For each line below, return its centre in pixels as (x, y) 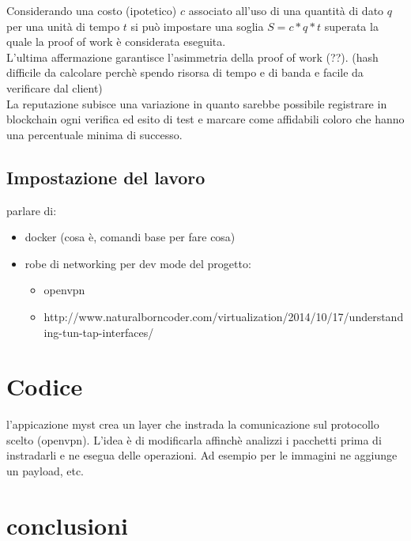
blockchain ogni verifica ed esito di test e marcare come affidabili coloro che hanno (205, 119)
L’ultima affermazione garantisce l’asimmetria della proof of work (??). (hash (192, 57)
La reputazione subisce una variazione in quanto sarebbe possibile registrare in (197, 103)
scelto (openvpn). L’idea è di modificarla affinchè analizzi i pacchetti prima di (194, 439)
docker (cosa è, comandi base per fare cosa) (130, 237)
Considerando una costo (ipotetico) (92, 10)
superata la (351, 26)
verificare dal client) (55, 87)
